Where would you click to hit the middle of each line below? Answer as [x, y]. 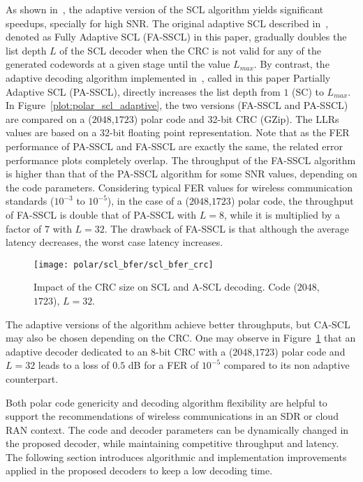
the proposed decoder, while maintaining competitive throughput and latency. [172, 443]
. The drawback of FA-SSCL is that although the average [227, 228]
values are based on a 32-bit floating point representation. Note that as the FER [178, 132]
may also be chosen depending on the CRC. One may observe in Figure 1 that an [181, 338]
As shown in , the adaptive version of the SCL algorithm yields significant [165, 9]
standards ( [30, 201]
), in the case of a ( [148, 201]
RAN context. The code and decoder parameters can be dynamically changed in [177, 429]
